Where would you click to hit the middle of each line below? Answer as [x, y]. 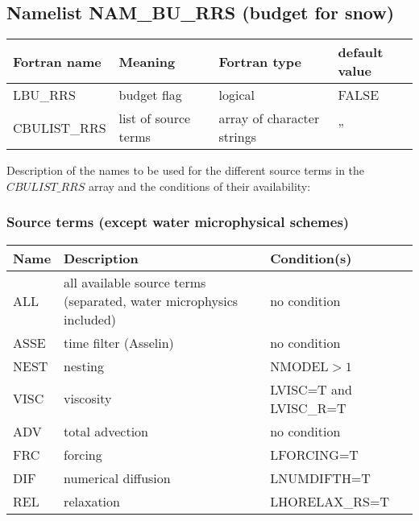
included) [90, 319]
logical [237, 95]
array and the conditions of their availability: [199, 186]
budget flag [150, 95]
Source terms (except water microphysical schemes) [178, 222]
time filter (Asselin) [119, 342]
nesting [84, 366]
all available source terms [135, 282]
